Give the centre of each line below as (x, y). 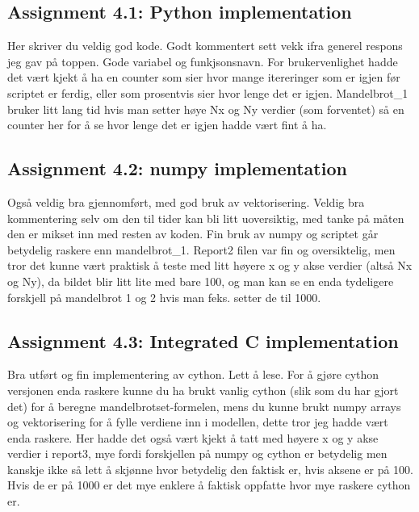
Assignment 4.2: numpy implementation (177, 168)
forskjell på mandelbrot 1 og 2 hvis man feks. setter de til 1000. (164, 297)
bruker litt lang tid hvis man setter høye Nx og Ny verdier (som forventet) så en (206, 109)
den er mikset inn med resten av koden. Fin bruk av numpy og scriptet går (193, 234)
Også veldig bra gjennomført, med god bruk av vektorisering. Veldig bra (186, 201)
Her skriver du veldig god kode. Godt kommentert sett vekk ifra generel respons (205, 46)
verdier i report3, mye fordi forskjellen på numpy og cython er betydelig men (197, 453)
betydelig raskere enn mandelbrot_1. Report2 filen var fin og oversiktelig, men (201, 249)
